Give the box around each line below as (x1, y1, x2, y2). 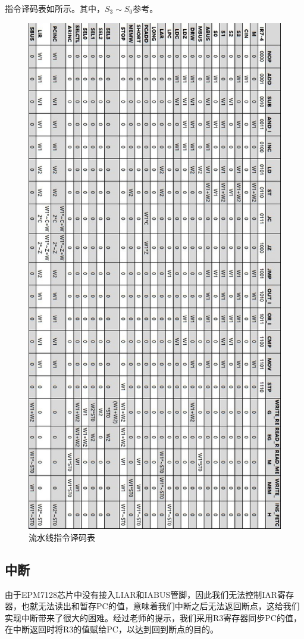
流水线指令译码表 (29, 531, 95, 543)
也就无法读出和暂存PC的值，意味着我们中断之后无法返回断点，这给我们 (21, 600, 300, 612)
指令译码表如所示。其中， (5, 2, 105, 14)
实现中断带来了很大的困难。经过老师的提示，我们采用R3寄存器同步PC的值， (5, 611, 302, 624)
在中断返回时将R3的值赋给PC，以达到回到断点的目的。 (5, 623, 218, 635)
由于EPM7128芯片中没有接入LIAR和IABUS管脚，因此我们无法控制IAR (5, 588, 278, 600)
